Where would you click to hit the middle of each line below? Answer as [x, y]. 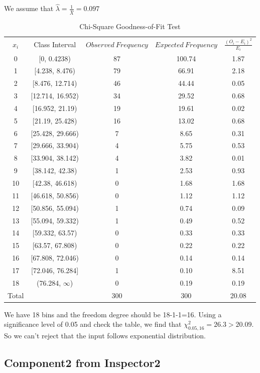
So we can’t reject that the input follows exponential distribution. [105, 336]
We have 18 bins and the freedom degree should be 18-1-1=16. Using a [113, 314]
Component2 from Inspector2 [82, 363]
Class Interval [55, 44]
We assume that [29, 8]
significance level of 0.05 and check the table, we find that [93, 324]
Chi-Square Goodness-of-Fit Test [130, 26]
